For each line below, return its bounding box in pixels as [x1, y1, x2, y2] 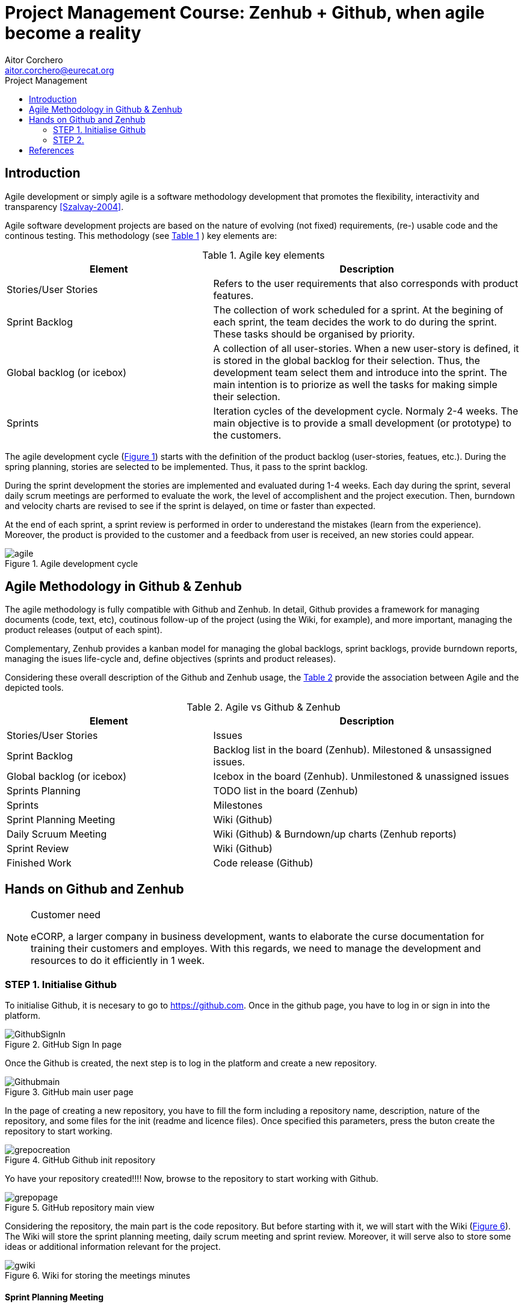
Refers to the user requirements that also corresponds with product [213, 277, 519, 289]
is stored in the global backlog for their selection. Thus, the [213, 354, 480, 366]
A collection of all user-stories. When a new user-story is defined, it [213, 342, 519, 354]
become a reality [5, 23, 141, 43]
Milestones [213, 799, 263, 812]
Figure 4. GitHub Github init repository [5, 1155, 156, 1166]
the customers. [213, 428, 282, 441]
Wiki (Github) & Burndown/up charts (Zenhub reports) [213, 828, 457, 841]
